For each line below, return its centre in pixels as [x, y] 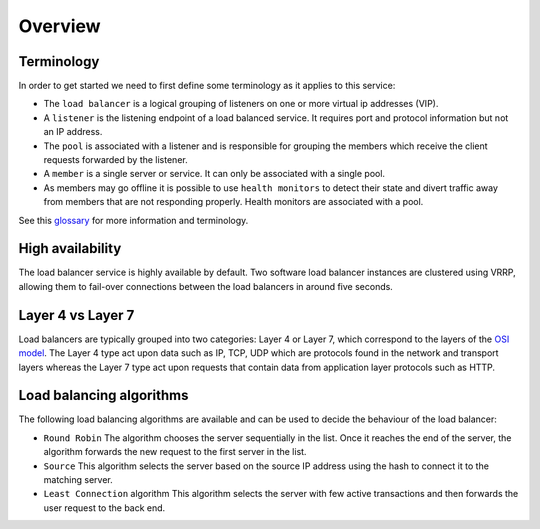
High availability [70, 248]
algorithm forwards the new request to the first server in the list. [175, 452]
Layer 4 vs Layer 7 [76, 315]
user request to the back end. [104, 507]
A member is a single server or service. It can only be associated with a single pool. [214, 174]
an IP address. [73, 132]
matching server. [78, 480]
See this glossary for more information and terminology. [133, 220]
